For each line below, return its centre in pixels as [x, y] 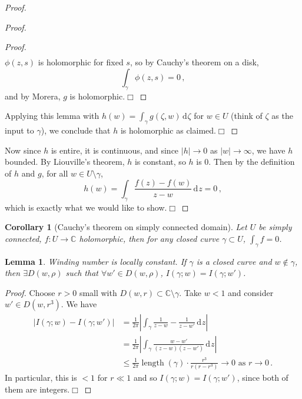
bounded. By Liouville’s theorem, [65, 162]
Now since [23, 150]
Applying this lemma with [52, 116]
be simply [275, 227]
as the [282, 116]
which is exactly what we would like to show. [86, 207]
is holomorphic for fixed [81, 62]
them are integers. [37, 389]
